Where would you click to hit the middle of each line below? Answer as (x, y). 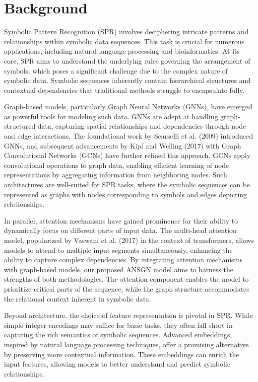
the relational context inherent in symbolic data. (78, 298)
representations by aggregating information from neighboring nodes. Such (116, 175)
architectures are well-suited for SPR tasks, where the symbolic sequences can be (127, 185)
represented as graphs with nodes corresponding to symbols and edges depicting (126, 194)
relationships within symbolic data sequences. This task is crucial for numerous (124, 41)
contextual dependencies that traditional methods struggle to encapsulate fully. (124, 90)
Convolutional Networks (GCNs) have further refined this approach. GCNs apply (127, 155)
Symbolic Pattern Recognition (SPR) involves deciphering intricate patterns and (126, 32)
